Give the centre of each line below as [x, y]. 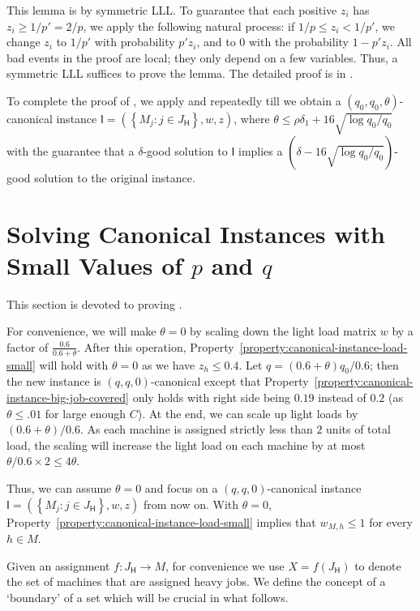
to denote [378, 565]
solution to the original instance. [115, 177]
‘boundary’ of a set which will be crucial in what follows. [148, 597]
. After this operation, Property [156, 346]
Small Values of [95, 265]
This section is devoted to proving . [94, 303]
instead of [342, 397]
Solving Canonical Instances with [196, 233]
